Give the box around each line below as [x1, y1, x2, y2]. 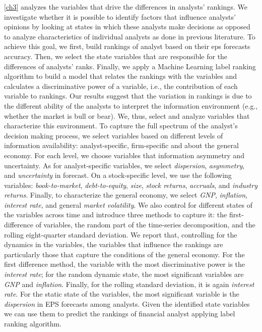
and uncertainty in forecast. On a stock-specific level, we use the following [4, 170, 232, 180]
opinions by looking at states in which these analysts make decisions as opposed [4, 21, 250, 32]
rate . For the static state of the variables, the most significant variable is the [4, 289, 239, 299]
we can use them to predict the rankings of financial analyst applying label [4, 308, 235, 319]
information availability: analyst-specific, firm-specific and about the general [4, 140, 239, 151]
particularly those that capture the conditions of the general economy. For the [4, 249, 245, 259]
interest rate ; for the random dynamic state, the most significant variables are [4, 269, 244, 279]
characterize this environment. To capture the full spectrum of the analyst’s [4, 120, 238, 131]
